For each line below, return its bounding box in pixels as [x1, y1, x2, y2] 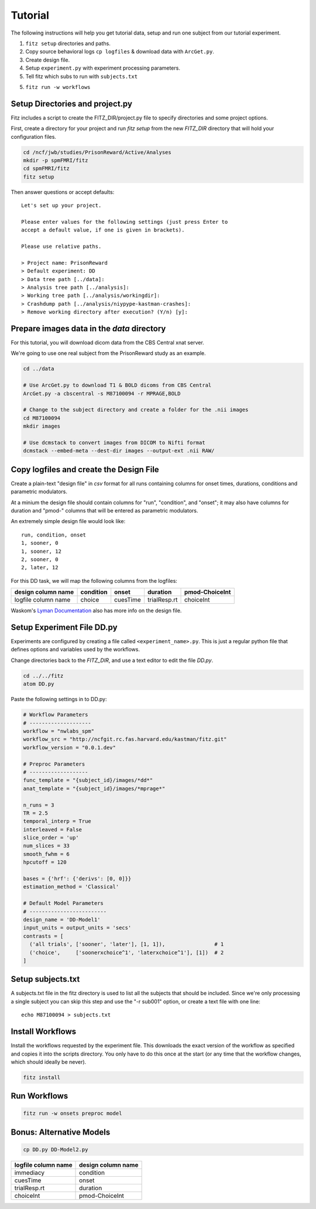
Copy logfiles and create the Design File [11, 465, 159, 474]
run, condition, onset [21, 531, 87, 538]
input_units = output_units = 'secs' [23, 924, 132, 931]
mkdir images [23, 423, 61, 430]
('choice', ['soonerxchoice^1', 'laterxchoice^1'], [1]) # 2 [29, 949, 224, 956]
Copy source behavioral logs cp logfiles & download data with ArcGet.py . [25, 48, 215, 55]
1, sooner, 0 [21, 539, 59, 547]
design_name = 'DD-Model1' [23, 916, 101, 923]
